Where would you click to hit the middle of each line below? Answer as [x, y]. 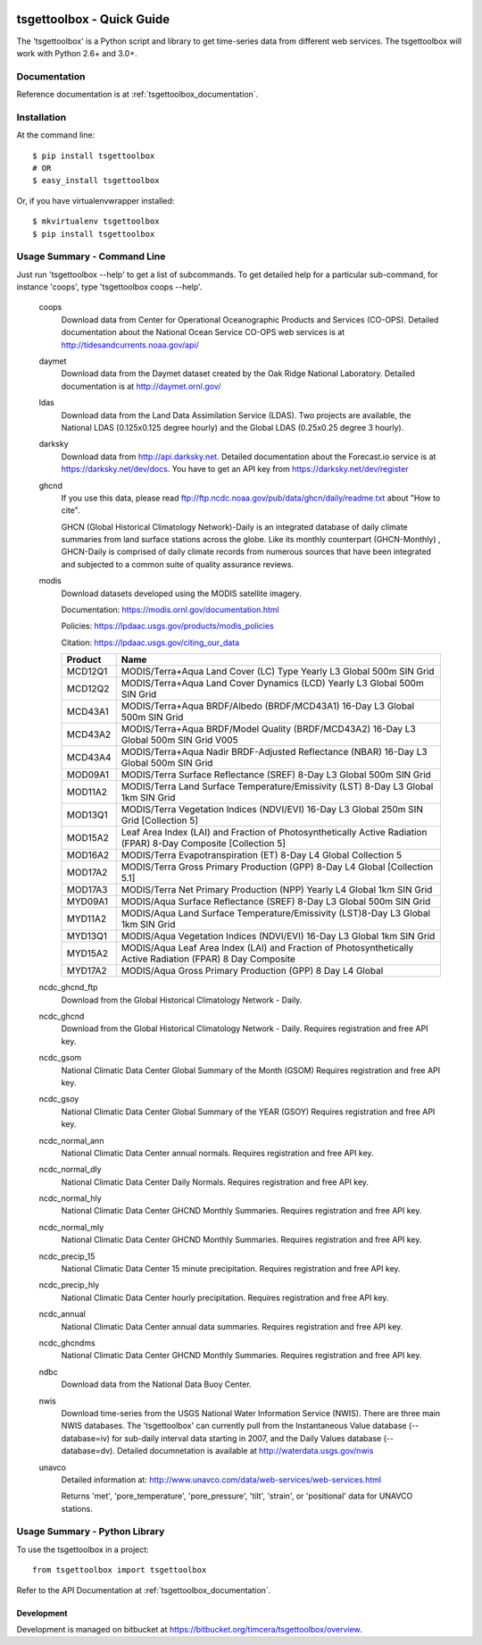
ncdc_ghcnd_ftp [68, 987]
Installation [42, 117]
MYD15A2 [87, 953]
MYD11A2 [87, 919]
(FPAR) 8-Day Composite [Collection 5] [203, 843]
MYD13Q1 [87, 936]
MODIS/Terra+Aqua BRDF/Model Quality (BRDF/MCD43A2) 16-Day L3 [269, 729]
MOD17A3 [87, 890]
